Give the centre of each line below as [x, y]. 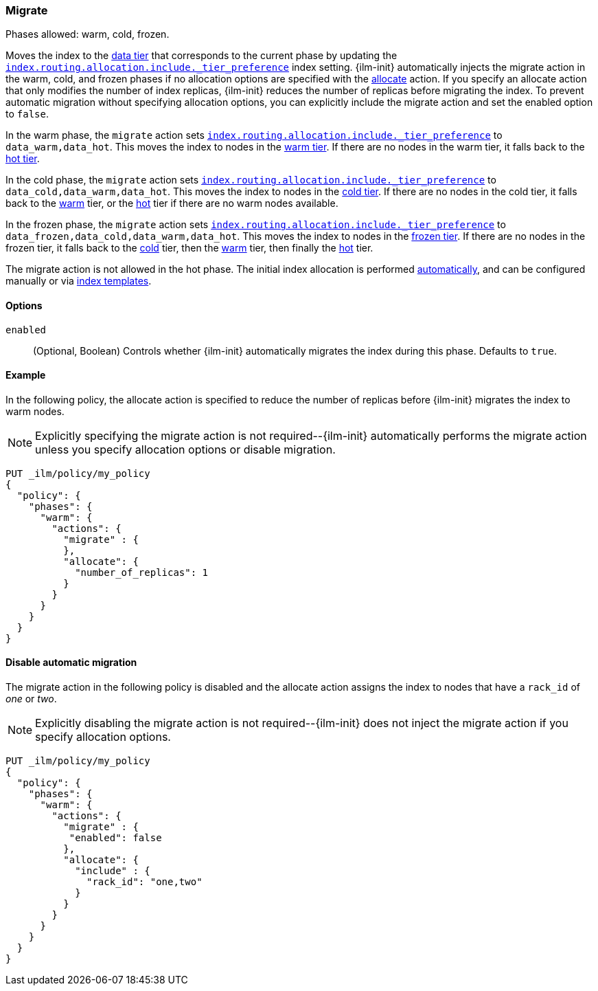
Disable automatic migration [71, 662]
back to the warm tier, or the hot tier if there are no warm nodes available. [172, 203]
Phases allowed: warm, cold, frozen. [88, 34]
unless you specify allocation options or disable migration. [185, 449]
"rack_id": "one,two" [145, 882]
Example [26, 375]
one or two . [31, 699]
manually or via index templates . [79, 281]
